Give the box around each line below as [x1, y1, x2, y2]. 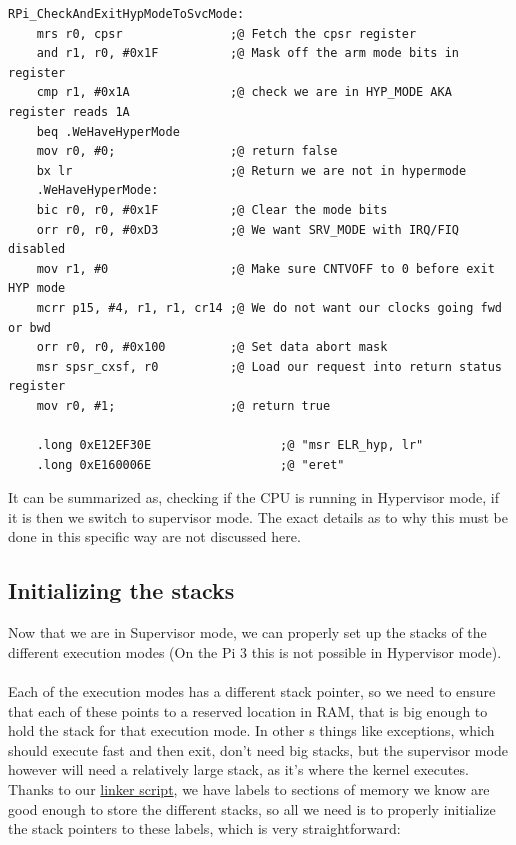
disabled [8, 242, 66, 257]
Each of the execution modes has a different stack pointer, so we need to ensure [8, 681, 496, 702]
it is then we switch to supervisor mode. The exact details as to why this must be [8, 506, 508, 527]
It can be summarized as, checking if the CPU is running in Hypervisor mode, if [8, 487, 500, 508]
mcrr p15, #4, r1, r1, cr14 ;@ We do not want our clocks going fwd [36, 300, 502, 315]
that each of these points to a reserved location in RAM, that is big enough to [8, 700, 488, 721]
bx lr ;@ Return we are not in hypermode [36, 163, 467, 178]
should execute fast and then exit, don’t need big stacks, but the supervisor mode [8, 739, 508, 760]
